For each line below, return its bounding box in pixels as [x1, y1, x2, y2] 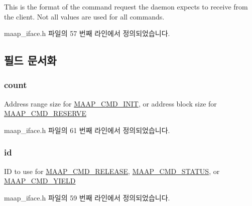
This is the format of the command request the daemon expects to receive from [4, 1, 248, 11]
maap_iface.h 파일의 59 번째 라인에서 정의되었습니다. [4, 192, 170, 202]
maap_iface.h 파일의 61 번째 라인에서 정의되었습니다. [4, 124, 170, 135]
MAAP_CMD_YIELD [4, 175, 76, 186]
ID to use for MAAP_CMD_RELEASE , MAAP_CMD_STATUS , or [4, 165, 220, 176]
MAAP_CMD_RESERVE [4, 108, 86, 118]
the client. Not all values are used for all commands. [4, 11, 165, 21]
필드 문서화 [4, 52, 57, 68]
